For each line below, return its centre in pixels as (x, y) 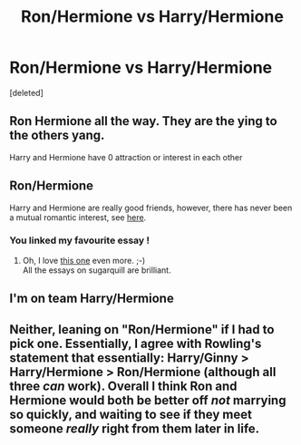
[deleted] (26, 92)
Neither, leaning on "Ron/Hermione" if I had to (142, 329)
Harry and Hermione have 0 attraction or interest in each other (126, 157)
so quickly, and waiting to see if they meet (131, 414)
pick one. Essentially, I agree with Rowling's (136, 343)
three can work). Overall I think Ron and (123, 386)
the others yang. (57, 135)
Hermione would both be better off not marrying (148, 400)
